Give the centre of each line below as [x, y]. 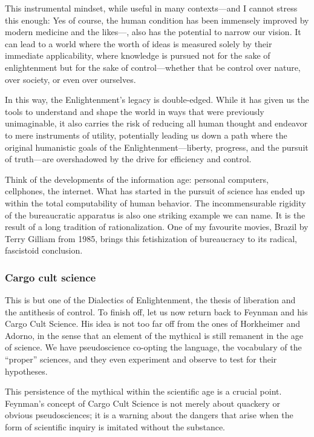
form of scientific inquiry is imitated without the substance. [115, 427]
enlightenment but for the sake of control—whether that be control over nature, [153, 67]
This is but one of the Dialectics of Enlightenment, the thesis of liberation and [150, 300]
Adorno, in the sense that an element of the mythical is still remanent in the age [154, 335]
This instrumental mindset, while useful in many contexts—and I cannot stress [151, 8]
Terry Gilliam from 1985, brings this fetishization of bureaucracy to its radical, [151, 238]
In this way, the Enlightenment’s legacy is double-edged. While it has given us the [157, 100]
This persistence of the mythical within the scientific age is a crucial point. [143, 391]
